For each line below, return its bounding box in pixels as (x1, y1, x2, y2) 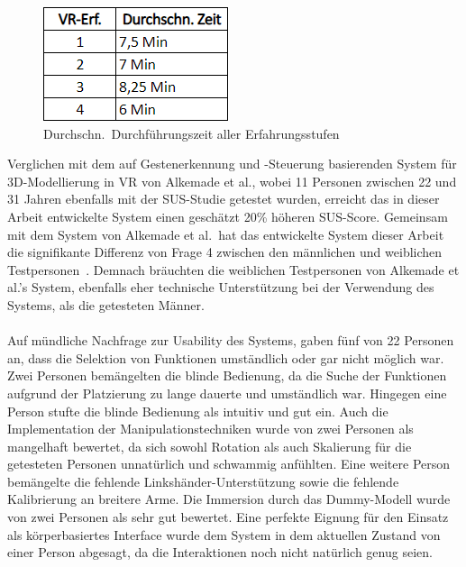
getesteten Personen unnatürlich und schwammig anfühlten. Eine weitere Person (7, 454, 451, 473)
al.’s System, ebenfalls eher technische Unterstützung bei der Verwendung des (7, 278, 434, 297)
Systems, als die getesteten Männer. (7, 295, 205, 314)
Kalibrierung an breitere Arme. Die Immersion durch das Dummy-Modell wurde (7, 489, 451, 508)
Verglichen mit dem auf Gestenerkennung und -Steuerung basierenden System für (7, 154, 457, 173)
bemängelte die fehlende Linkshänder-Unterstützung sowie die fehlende (7, 471, 399, 490)
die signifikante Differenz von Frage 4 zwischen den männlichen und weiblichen (7, 242, 443, 261)
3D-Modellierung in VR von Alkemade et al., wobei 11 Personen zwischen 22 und (7, 171, 457, 190)
